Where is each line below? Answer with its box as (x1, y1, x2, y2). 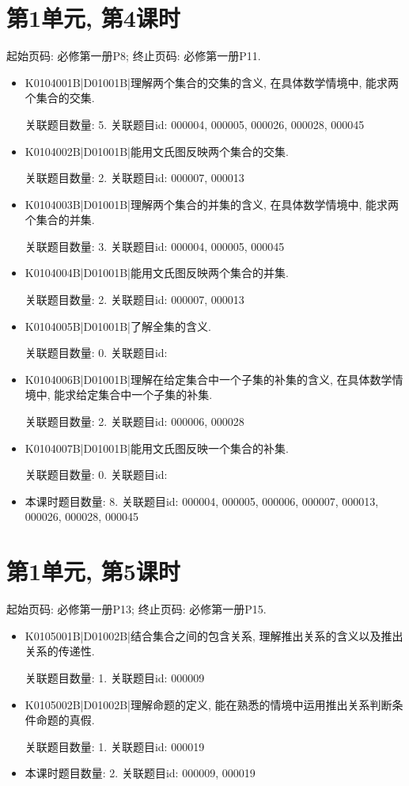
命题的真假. (36, 712, 95, 728)
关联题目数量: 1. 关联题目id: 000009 (25, 669, 205, 685)
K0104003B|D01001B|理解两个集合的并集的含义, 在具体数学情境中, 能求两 (25, 196, 400, 212)
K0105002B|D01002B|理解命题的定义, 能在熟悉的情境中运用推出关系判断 (25, 696, 392, 712)
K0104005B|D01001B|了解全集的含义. (25, 317, 211, 334)
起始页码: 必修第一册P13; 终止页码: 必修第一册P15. (6, 601, 267, 617)
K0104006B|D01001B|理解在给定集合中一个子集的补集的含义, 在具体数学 (25, 370, 392, 387)
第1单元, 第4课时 (6, 2, 180, 34)
